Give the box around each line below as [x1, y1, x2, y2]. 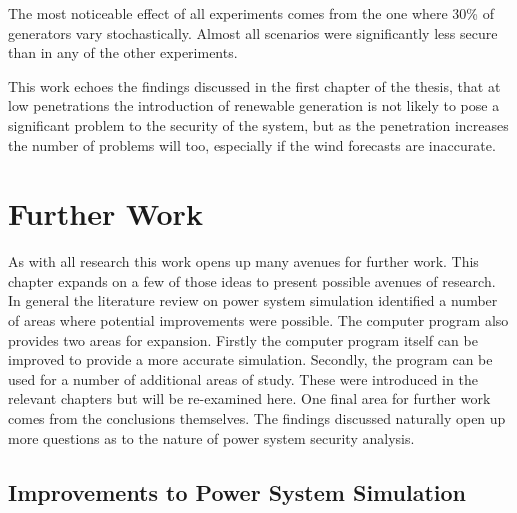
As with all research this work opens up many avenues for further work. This [8, 251, 479, 272]
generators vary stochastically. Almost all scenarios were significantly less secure [8, 22, 498, 43]
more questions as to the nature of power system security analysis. [8, 427, 415, 448]
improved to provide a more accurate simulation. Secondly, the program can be [8, 349, 493, 370]
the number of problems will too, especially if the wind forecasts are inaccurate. [8, 134, 496, 155]
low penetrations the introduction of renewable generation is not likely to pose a [8, 95, 500, 116]
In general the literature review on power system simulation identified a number [8, 290, 498, 311]
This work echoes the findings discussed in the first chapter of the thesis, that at [8, 75, 501, 96]
